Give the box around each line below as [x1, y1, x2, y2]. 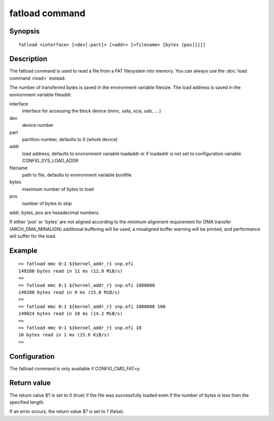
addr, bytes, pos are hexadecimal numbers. [9, 209, 100, 216]
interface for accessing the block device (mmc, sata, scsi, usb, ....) [22, 108, 161, 114]
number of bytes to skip [22, 200, 72, 206]
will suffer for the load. [9, 233, 57, 239]
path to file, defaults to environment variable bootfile [22, 171, 132, 178]
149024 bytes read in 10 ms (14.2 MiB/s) [18, 311, 123, 317]
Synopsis [9, 27, 40, 36]
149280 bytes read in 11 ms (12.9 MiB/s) [18, 268, 123, 274]
